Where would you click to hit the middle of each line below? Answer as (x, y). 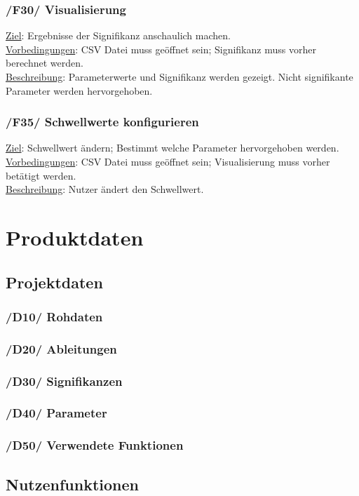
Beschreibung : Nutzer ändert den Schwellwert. (105, 189)
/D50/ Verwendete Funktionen (95, 445)
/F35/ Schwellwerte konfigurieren (102, 122)
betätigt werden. (41, 175)
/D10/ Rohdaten (54, 316)
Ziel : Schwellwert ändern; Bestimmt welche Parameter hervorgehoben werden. (172, 148)
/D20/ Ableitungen (61, 348)
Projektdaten (54, 282)
